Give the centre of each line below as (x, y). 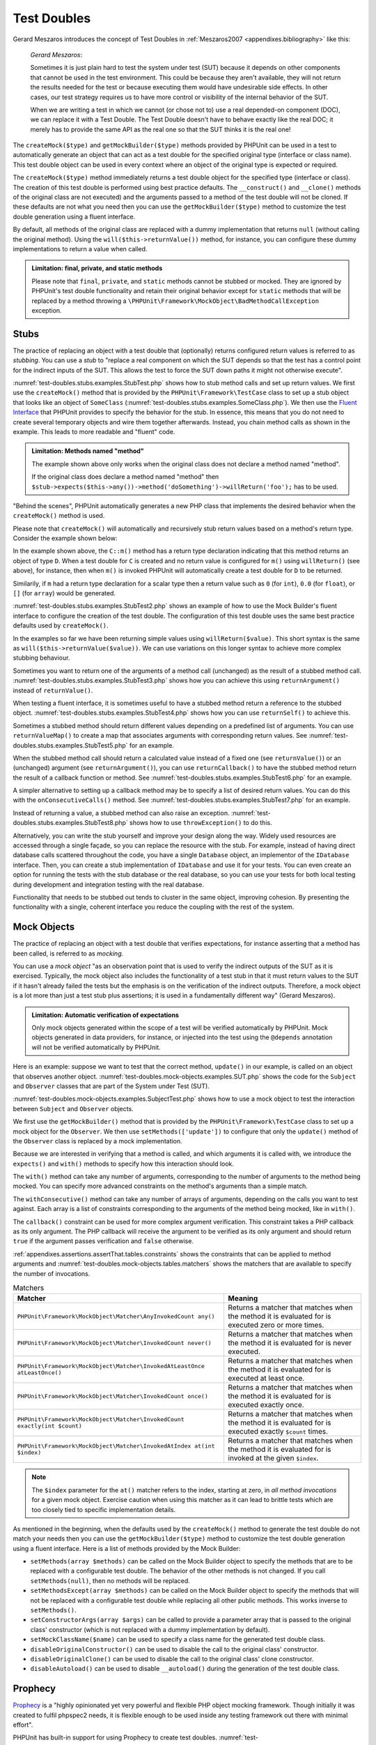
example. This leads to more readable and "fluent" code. (94, 431)
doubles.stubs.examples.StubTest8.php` (70, 823)
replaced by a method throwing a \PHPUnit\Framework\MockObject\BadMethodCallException (175, 301)
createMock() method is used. (59, 516)
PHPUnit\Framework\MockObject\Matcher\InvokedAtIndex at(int (116, 1446)
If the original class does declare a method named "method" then (125, 477)
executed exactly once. (266, 1405)
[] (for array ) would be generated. (64, 593)
